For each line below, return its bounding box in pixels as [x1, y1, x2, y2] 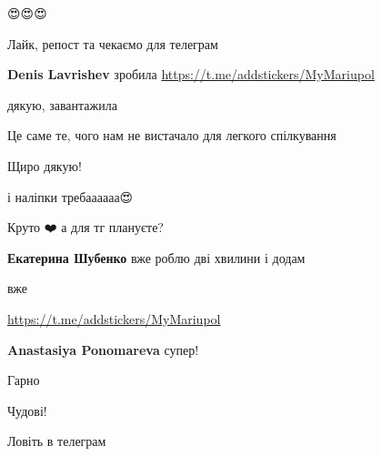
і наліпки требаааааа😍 [7, 187, 134, 206]
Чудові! [7, 400, 47, 420]
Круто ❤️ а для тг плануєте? [7, 218, 164, 237]
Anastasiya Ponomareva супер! [7, 339, 199, 359]
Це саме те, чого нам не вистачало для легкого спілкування [7, 126, 337, 145]
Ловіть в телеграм [7, 431, 106, 451]
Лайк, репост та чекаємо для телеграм [7, 34, 218, 53]
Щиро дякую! [7, 156, 82, 175]
